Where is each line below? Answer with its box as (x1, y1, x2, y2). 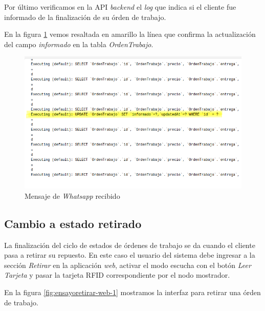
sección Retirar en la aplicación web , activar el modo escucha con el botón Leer (4, 259, 251, 270)
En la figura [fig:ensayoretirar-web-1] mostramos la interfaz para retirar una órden (4, 287, 261, 297)
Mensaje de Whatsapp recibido (25, 190, 120, 201)
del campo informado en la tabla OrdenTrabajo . (4, 38, 153, 49)
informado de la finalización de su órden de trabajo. (4, 11, 166, 22)
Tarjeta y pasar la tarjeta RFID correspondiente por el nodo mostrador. (4, 269, 230, 280)
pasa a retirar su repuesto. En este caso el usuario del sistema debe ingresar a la (4, 250, 255, 260)
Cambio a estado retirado (4, 215, 142, 231)
